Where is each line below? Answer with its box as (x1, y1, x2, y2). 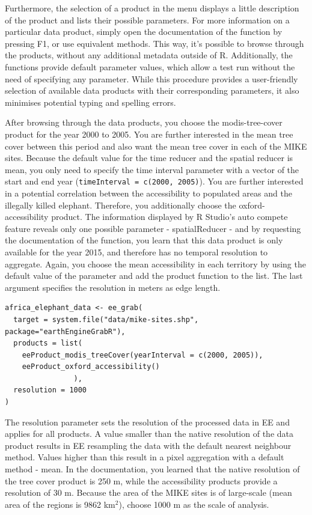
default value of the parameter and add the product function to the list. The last (5, 269, 303, 282)
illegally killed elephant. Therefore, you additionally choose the (5, 198, 236, 211)
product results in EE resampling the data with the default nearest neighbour (5, 439, 292, 451)
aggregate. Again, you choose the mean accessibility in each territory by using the (5, 257, 306, 270)
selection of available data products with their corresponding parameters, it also (5, 84, 299, 97)
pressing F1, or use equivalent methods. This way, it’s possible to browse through (5, 37, 304, 49)
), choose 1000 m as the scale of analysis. (118, 498, 269, 510)
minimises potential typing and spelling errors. (5, 96, 176, 108)
